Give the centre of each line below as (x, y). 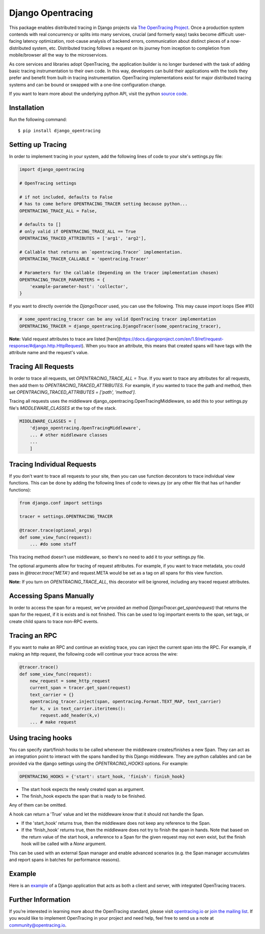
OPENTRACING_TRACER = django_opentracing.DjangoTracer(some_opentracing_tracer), (120, 326)
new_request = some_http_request (70, 681)
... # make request (53, 722)
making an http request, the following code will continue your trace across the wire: (93, 654)
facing (15, 41)
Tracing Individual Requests (53, 464)
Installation (26, 107)
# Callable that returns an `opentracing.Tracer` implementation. (101, 252)
